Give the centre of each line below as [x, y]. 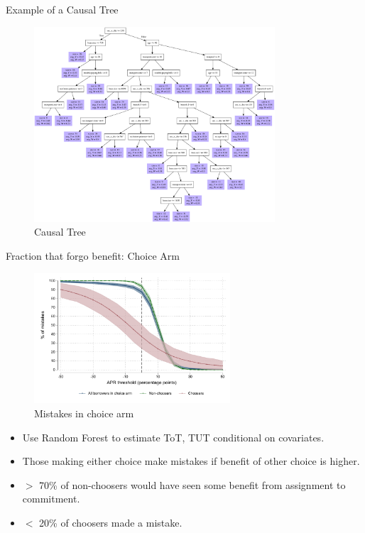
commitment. [51, 499]
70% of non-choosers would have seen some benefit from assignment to [192, 484]
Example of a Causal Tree [62, 9]
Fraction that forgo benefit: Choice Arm [93, 256]
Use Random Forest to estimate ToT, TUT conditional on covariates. [173, 437]
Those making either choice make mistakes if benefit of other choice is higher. [191, 461]
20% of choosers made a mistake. [111, 522]
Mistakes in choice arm [84, 413]
